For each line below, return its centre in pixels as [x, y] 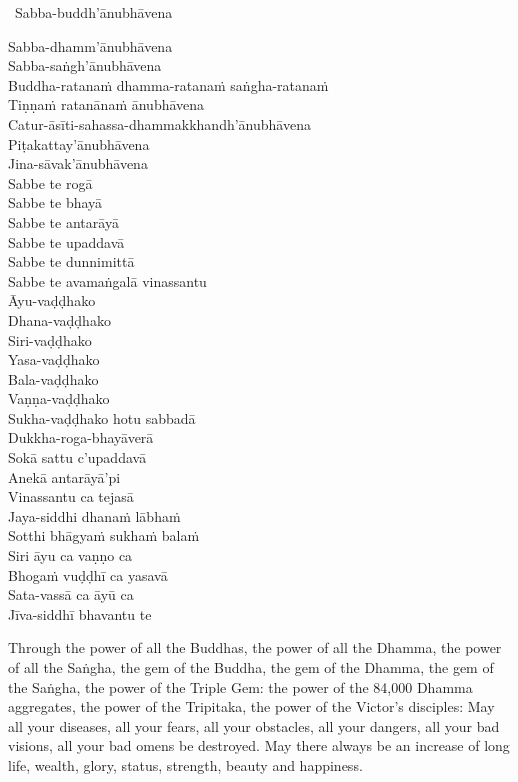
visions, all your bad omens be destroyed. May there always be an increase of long [259, 745]
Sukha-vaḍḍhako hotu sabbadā [102, 417]
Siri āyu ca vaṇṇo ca [70, 555]
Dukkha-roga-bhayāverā [81, 437]
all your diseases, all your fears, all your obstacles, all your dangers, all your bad [254, 725]
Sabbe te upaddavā [66, 241]
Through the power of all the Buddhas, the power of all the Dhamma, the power [255, 647]
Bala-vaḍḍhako [53, 378]
